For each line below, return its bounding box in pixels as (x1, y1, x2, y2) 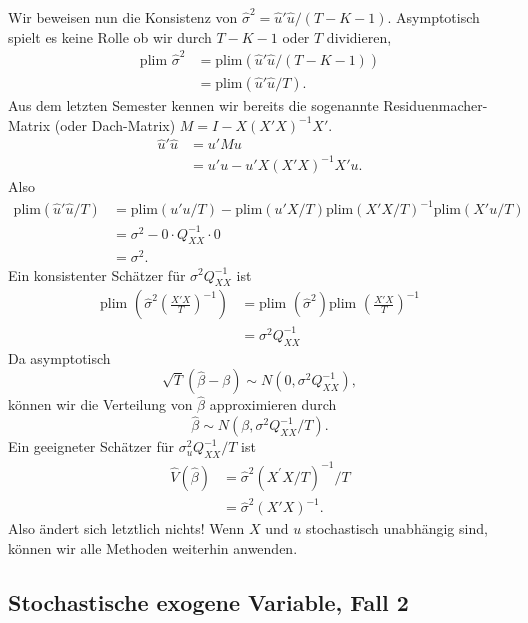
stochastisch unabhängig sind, (305, 518, 488, 539)
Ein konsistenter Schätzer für (8, 264, 186, 285)
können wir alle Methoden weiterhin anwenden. (8, 537, 298, 558)
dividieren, (326, 26, 392, 47)
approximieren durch (209, 394, 337, 415)
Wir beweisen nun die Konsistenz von (8, 7, 238, 27)
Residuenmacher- (383, 94, 488, 115)
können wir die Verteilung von (8, 394, 193, 415)
